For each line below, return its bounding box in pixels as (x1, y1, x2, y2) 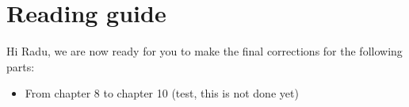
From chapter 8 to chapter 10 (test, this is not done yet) (25, 85, 299, 101)
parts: (6, 58, 35, 75)
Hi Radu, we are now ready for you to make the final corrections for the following (6, 43, 403, 59)
